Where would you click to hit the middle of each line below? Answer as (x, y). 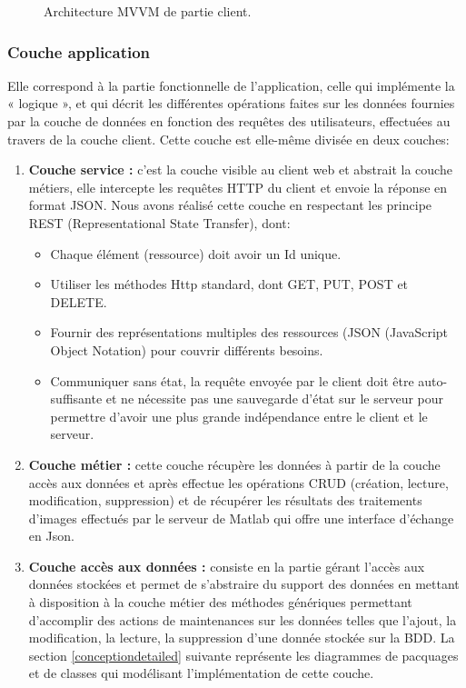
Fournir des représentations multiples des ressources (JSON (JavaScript (249, 332)
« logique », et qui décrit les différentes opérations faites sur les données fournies (231, 103)
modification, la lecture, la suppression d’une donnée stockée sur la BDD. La (242, 638)
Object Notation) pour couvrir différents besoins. (187, 349)
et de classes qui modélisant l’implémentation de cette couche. (201, 673)
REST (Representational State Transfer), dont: (159, 222)
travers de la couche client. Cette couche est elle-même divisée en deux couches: (228, 139)
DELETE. (79, 301)
